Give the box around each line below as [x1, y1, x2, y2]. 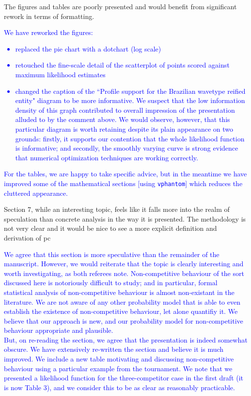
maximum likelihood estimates [15, 69, 106, 79]
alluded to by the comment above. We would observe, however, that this [15, 114, 230, 124]
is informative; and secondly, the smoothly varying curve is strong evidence [15, 143, 238, 153]
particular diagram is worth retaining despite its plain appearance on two [15, 123, 234, 134]
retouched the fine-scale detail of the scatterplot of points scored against [15, 60, 230, 70]
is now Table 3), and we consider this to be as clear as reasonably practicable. [4, 382, 235, 392]
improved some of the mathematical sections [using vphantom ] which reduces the [4, 178, 243, 188]
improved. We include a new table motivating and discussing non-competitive [4, 354, 234, 364]
